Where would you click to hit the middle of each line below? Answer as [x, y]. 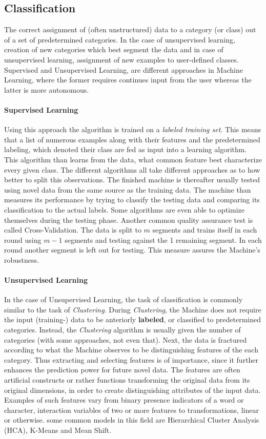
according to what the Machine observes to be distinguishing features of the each [131, 350]
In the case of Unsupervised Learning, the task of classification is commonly [124, 299]
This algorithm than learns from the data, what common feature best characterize [133, 159]
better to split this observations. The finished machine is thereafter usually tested [132, 180]
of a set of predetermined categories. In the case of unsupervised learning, [120, 39]
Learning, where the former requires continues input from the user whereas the [128, 80]
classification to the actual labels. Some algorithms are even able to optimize [124, 209]
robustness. [22, 259]
